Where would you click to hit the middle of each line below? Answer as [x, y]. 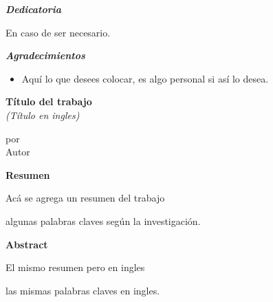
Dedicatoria [33, 9]
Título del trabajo [49, 101]
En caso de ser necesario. [58, 32]
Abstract [27, 244]
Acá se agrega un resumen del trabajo [85, 198]
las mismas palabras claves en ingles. [83, 290]
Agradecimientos [45, 55]
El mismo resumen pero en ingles [75, 267]
